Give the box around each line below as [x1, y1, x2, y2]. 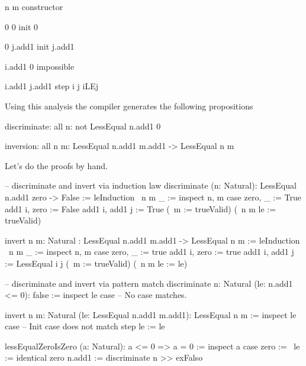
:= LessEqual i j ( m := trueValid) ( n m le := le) [5, 257, 188, 269]
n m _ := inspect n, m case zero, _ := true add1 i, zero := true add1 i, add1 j [9, 245, 294, 258]
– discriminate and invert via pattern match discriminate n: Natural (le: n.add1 [5, 277, 293, 289]
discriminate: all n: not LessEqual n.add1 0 [5, 119, 161, 132]
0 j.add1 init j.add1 [5, 40, 75, 53]
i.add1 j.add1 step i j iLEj [5, 80, 99, 92]
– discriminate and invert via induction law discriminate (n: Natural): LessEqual [5, 179, 297, 192]
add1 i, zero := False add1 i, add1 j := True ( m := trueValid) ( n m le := [5, 202, 276, 215]
